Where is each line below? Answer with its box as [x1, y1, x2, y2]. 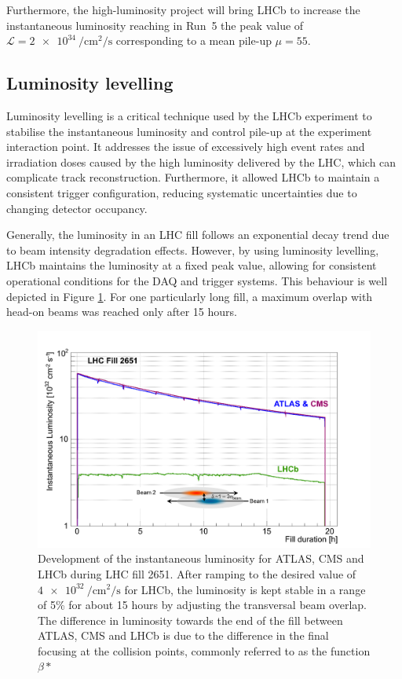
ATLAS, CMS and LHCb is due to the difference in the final [38, 627, 329, 644]
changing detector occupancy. [6, 200, 148, 216]
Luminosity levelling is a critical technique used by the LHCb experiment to [6, 107, 372, 123]
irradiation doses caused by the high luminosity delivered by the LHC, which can [6, 153, 397, 170]
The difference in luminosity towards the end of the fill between [38, 611, 343, 628]
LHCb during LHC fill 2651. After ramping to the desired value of [38, 565, 356, 582]
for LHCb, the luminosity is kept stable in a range [124, 581, 366, 597]
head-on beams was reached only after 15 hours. [6, 303, 237, 320]
